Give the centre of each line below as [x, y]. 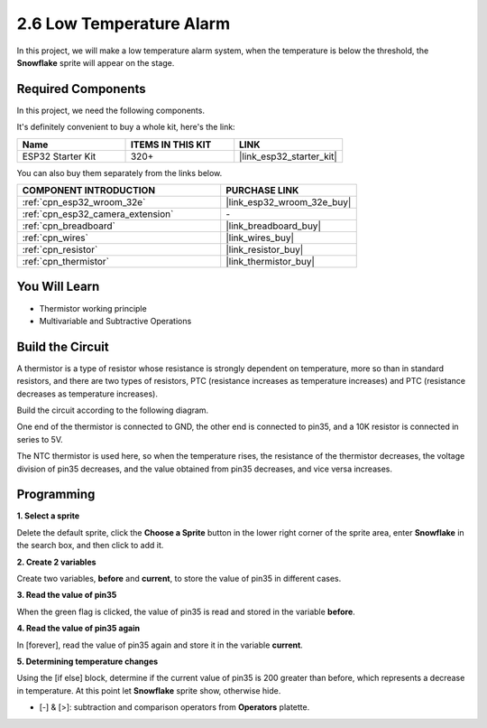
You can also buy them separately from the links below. [119, 173]
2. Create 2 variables [56, 562]
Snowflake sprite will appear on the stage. [96, 62]
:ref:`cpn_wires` [55, 238]
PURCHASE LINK [262, 191]
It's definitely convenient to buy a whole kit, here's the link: [126, 127]
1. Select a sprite [48, 516]
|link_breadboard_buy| [274, 226]
